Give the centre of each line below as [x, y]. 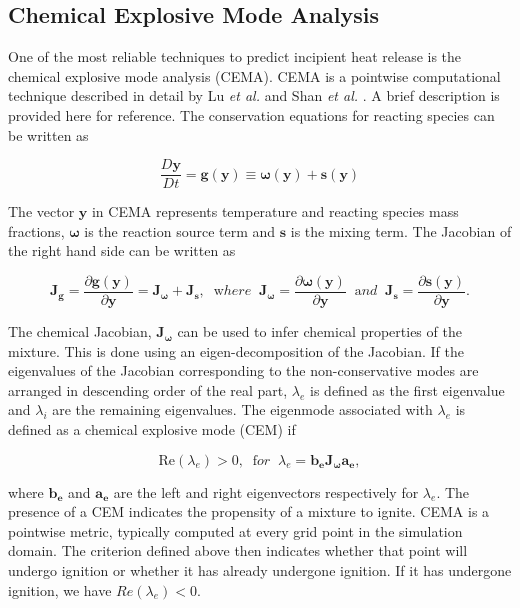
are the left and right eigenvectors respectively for [266, 491]
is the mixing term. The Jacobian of [401, 230]
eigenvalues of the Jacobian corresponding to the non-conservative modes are [243, 370]
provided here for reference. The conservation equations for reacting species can [251, 114]
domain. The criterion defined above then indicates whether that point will [238, 550]
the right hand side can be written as [122, 250]
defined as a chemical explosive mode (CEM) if [152, 429]
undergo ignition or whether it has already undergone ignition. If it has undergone [260, 570]
